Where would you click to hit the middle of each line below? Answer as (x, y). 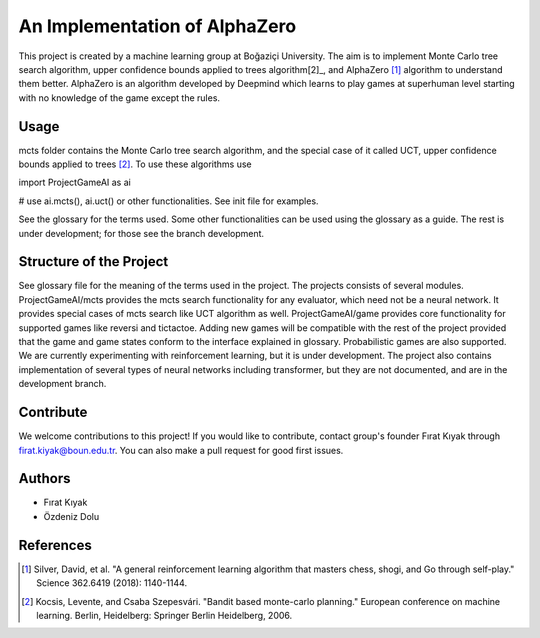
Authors (44, 478)
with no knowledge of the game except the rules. (119, 97)
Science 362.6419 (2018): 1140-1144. (112, 583)
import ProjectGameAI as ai (75, 182)
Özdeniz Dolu (71, 516)
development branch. (62, 384)
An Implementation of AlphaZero (157, 26)
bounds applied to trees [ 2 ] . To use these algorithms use (135, 164)
